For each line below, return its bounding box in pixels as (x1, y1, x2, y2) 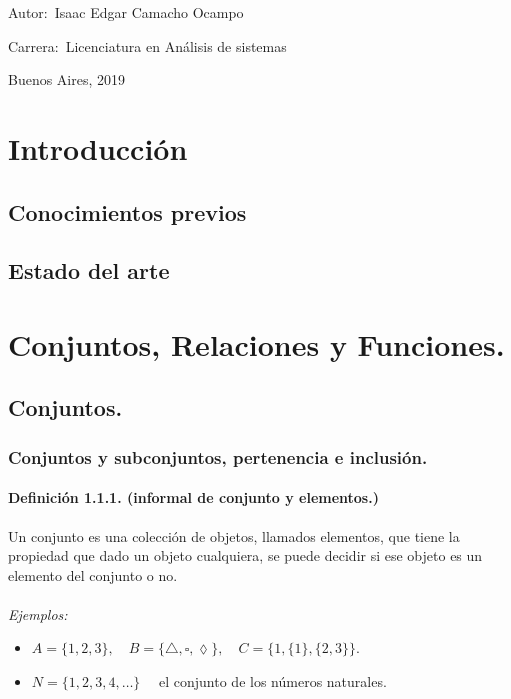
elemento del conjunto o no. (8, 564, 178, 585)
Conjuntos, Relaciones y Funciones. (8, 323, 505, 364)
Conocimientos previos (8, 196, 247, 227)
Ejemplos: (8, 603, 68, 624)
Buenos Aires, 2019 (8, 69, 126, 90)
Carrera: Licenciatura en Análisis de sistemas (8, 35, 287, 56)
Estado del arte (8, 255, 170, 286)
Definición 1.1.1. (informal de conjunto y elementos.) (8, 487, 379, 508)
